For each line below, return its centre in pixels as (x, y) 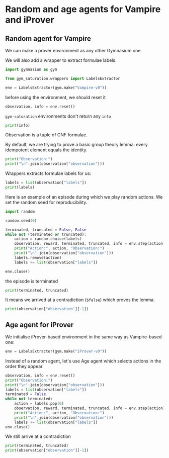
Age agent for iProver (39, 325)
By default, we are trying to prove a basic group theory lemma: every (77, 145)
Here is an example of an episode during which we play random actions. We (84, 197)
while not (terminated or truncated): (46, 234)
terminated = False (26, 394)
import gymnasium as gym (31, 69)
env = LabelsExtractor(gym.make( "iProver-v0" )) (56, 351)
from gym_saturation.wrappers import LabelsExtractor (63, 78)
